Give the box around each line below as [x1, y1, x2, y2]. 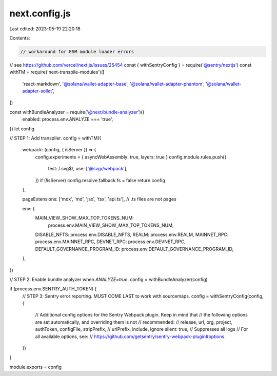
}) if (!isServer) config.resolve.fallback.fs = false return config [35, 177, 165, 183]
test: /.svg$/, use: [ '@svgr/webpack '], [48, 166, 128, 172]
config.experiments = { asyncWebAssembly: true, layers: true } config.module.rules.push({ [35, 154, 227, 160]
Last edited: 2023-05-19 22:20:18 [9, 26, 81, 32]
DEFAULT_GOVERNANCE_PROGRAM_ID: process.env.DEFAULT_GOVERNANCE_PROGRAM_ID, [35, 246, 234, 252]
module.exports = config [9, 364, 62, 370]
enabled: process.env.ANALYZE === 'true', [22, 116, 113, 123]
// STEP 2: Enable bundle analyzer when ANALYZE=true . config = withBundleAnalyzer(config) [9, 276, 208, 282]
